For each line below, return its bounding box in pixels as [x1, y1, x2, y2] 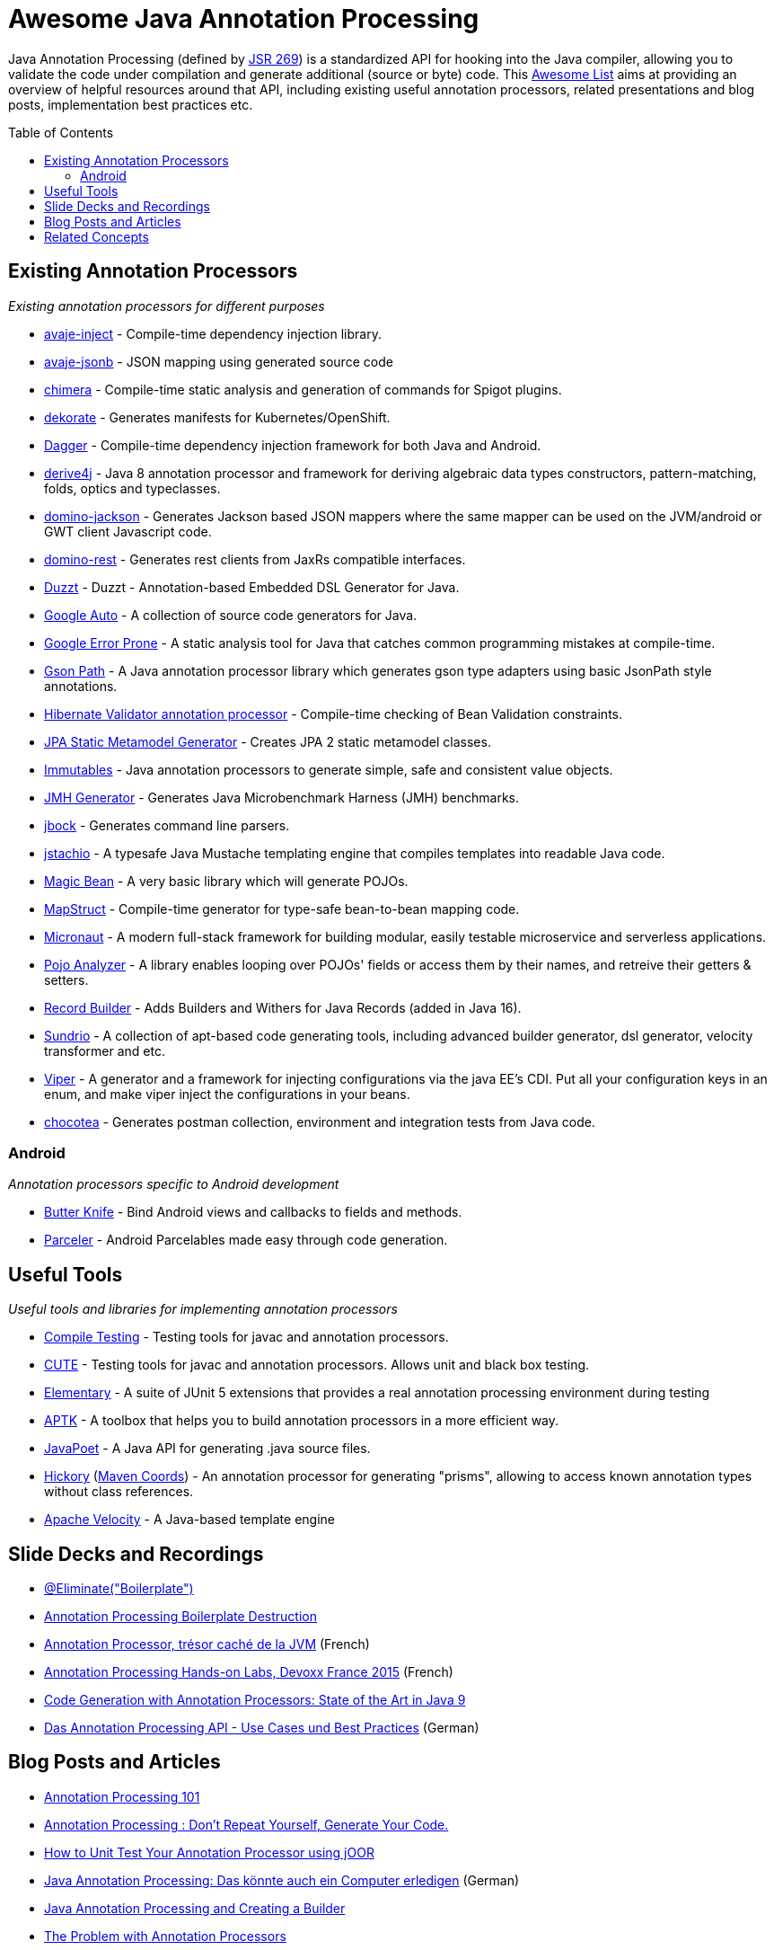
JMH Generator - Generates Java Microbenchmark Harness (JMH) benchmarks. [44, 789, 520, 805]
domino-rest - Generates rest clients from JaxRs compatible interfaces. [44, 551, 466, 567]
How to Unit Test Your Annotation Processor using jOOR [44, 1844, 374, 1860]
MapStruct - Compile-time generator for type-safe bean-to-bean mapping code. [44, 900, 520, 917]
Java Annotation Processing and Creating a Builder [44, 1900, 346, 1916]
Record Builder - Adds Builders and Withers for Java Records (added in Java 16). [44, 999, 522, 1015]
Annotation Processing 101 [44, 1788, 200, 1804]
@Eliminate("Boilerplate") [44, 1581, 194, 1597]
